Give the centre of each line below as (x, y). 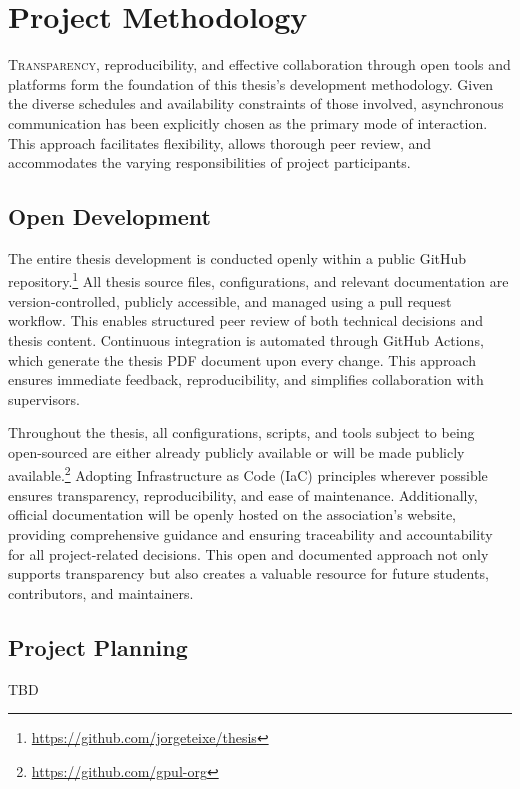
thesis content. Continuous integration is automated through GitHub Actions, (246, 339)
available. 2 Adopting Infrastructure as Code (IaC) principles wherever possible (248, 474)
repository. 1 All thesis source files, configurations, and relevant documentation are (258, 280)
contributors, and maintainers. (101, 592)
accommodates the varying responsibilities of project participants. (209, 162)
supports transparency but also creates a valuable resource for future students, (248, 573)
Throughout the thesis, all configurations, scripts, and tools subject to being (241, 432)
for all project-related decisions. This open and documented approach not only (248, 553)
